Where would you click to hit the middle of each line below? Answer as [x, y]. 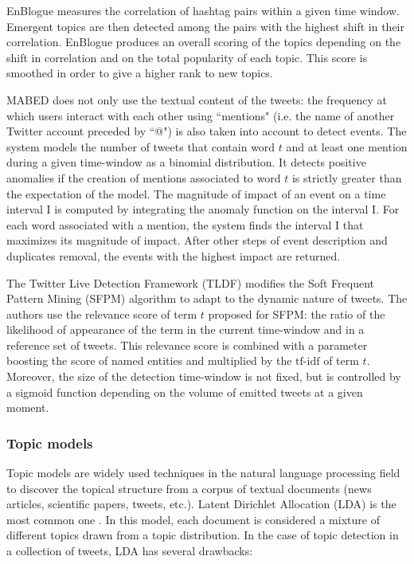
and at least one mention [347, 146]
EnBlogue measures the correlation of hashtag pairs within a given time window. [203, 10]
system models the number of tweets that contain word [141, 146]
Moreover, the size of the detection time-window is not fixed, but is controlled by [204, 376]
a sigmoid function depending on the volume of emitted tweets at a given [185, 392]
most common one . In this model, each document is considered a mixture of [193, 519]
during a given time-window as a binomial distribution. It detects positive [186, 162]
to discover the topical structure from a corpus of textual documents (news [189, 488]
